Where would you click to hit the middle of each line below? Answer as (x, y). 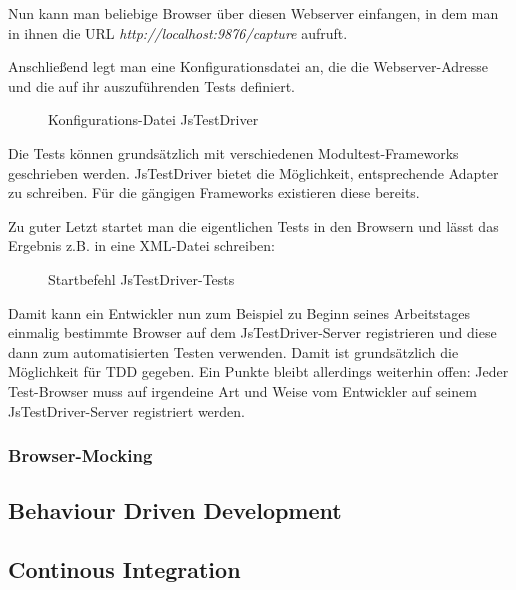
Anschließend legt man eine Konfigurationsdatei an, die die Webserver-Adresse (248, 66)
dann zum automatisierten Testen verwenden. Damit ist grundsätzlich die (233, 351)
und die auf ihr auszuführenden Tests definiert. (152, 85)
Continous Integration (124, 569)
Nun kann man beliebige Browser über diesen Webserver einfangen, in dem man (253, 13)
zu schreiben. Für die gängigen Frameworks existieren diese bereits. (214, 192)
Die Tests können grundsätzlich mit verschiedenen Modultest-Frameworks (233, 152)
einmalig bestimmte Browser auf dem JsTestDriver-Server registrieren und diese (252, 332)
